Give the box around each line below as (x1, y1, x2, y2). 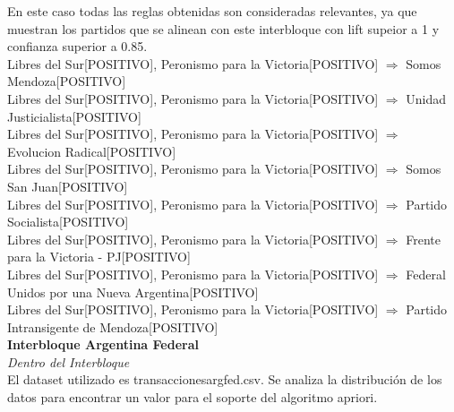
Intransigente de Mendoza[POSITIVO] (7, 317, 218, 336)
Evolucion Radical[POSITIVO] (7, 142, 176, 160)
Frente (406, 229, 441, 248)
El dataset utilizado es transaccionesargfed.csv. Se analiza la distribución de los (7, 370, 442, 389)
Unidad (406, 89, 447, 107)
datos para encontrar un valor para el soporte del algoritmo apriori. (7, 388, 378, 407)
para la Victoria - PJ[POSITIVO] (7, 247, 191, 266)
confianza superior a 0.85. (7, 37, 148, 56)
